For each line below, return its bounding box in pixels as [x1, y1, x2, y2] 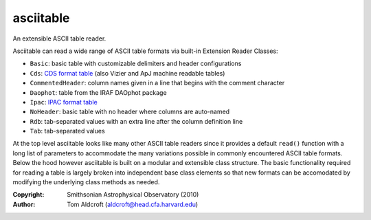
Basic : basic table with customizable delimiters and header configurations [30, 59, 242, 68]
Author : [12, 200, 36, 208]
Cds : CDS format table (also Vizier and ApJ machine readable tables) [30, 69, 225, 77]
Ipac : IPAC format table [30, 98, 98, 106]
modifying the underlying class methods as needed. [12, 178, 160, 186]
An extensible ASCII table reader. [12, 34, 106, 43]
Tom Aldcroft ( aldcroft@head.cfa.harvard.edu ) [67, 200, 199, 208]
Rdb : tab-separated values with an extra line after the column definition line [30, 117, 243, 125]
